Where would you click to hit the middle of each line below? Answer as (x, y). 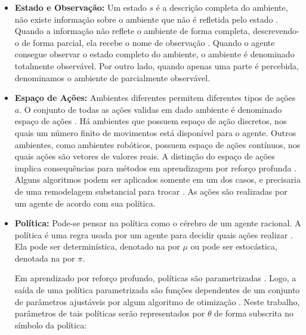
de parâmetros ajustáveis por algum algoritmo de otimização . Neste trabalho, (157, 301)
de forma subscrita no (254, 313)
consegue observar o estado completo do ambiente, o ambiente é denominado (154, 54)
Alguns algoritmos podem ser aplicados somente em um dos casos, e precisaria (157, 179)
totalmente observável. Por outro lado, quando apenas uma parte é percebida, (157, 65)
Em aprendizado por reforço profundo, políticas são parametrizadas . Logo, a (155, 278)
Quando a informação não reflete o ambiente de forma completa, (132, 31)
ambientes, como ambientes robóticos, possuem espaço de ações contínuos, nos (157, 144)
